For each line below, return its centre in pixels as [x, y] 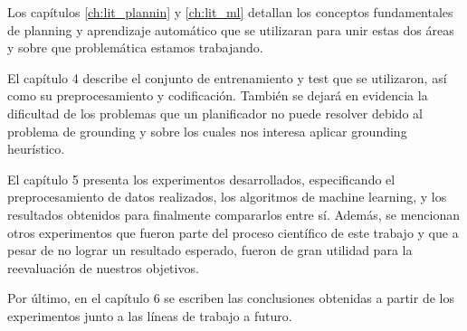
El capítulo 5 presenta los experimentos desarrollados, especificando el [201, 179]
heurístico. [36, 149]
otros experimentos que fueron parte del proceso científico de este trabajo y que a [233, 232]
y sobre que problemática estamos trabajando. [135, 47]
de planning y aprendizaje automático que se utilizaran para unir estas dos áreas [231, 29]
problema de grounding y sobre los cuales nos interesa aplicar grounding [207, 131]
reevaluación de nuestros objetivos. [103, 267]
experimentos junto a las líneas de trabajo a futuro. [150, 315]
